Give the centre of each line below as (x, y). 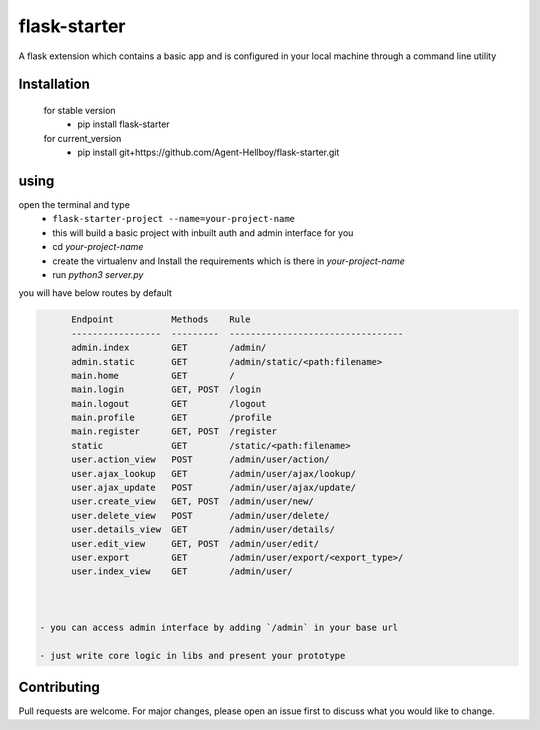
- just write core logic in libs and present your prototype (192, 655)
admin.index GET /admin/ (169, 348)
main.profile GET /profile (171, 418)
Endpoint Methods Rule (161, 319)
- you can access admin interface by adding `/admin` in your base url (219, 627)
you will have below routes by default (95, 293)
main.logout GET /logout (169, 403)
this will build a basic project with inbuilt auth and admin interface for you (203, 232)
